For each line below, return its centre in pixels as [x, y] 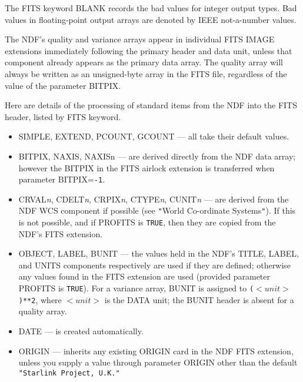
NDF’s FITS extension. [61, 233]
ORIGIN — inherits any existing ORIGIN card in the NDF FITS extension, [156, 351]
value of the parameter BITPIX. [63, 85]
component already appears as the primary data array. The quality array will [144, 62]
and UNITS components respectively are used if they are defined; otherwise [154, 265]
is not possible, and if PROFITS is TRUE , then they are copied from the [147, 222]
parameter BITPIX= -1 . [62, 179]
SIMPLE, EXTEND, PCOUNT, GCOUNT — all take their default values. [154, 136]
